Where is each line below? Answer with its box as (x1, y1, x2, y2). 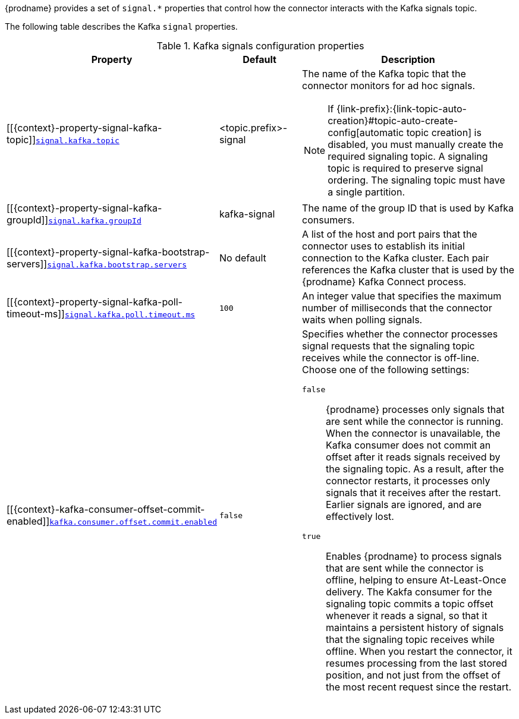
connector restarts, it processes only (326, 475, 490, 487)
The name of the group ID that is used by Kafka (302, 202, 514, 214)
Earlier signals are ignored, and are (326, 499, 482, 510)
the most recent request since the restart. (326, 681, 512, 693)
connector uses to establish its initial (302, 240, 465, 252)
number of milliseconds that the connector (302, 302, 492, 314)
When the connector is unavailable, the (326, 427, 501, 439)
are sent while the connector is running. (326, 415, 504, 427)
